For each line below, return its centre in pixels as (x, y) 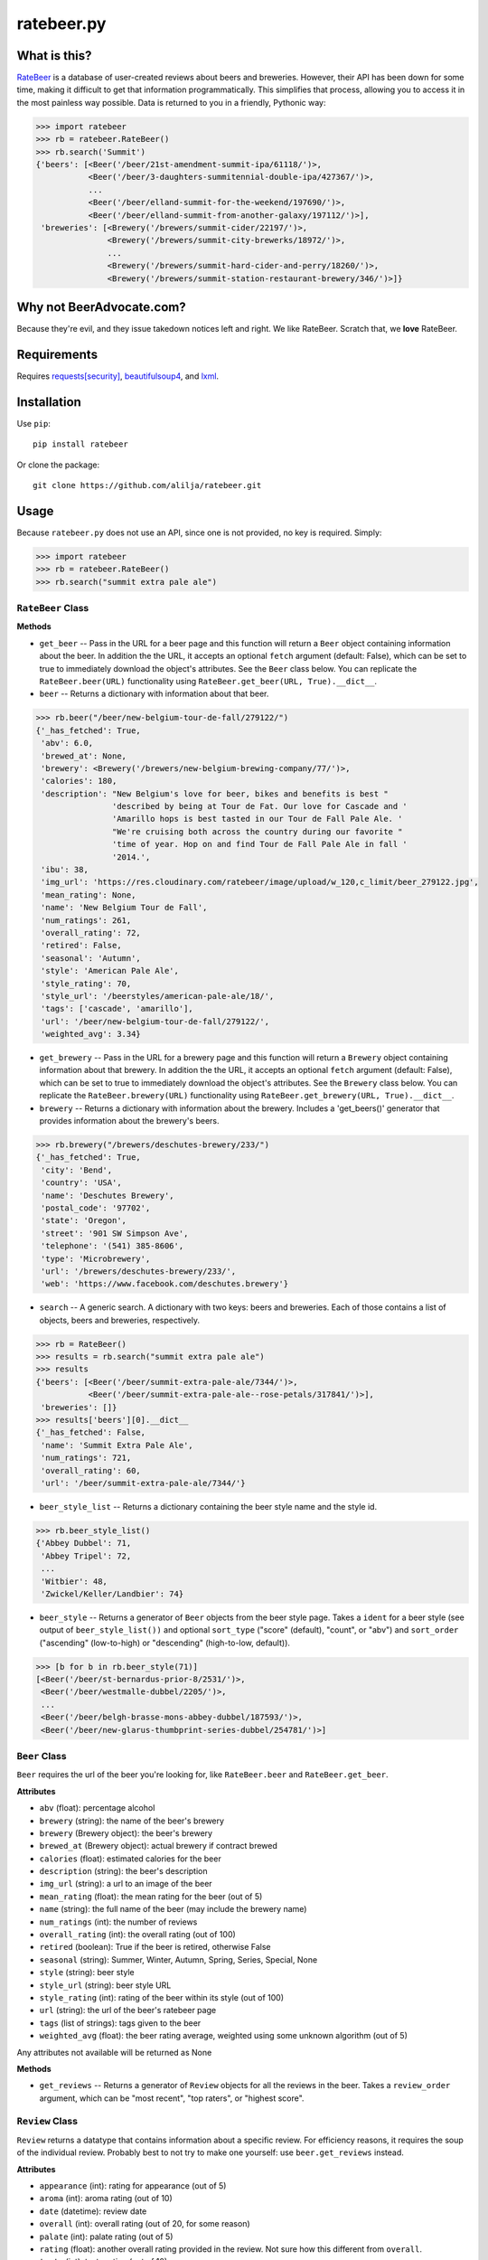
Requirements (57, 354)
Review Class (47, 2122)
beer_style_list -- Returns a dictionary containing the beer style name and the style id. (208, 1506)
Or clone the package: (58, 465)
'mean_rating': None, (89, 895)
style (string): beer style (87, 1973)
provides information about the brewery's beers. (130, 1121)
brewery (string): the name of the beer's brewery (132, 1821)
